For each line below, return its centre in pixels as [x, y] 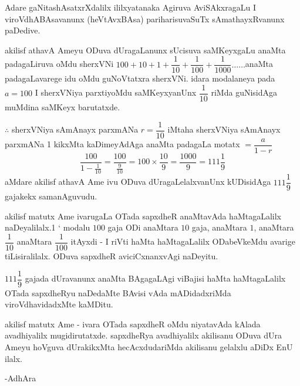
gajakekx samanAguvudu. [51, 196]
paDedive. [23, 30]
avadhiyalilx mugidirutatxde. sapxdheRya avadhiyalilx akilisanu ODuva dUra [144, 335]
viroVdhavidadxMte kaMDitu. [59, 304]
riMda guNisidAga [244, 92]
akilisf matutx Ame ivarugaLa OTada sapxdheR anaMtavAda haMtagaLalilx [143, 216]
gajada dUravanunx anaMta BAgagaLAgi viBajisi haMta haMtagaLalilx [155, 278]
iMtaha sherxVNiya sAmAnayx [224, 129]
